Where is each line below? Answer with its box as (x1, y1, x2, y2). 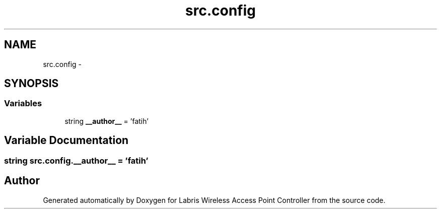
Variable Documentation (4, 134, 129, 147)
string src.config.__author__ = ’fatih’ (4, 155, 149, 166)
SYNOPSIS (4, 77, 59, 90)
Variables (4, 98, 42, 109)
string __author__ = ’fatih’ (64, 116, 149, 125)
